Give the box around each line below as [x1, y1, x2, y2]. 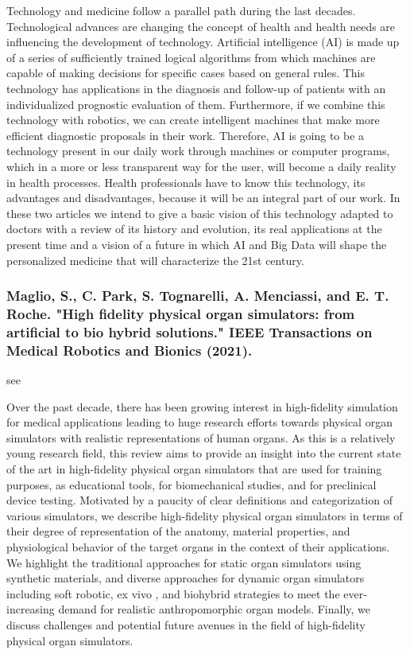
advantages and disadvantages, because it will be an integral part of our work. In [6, 189, 400, 206]
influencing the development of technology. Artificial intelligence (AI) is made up [6, 33, 400, 50]
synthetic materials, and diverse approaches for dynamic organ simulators [6, 570, 365, 586]
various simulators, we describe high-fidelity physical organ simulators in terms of [6, 507, 403, 524]
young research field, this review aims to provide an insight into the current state [6, 445, 401, 461]
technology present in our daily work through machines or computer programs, [6, 142, 390, 159]
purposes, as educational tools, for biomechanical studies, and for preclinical [6, 476, 377, 492]
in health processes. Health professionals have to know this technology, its [6, 173, 366, 190]
